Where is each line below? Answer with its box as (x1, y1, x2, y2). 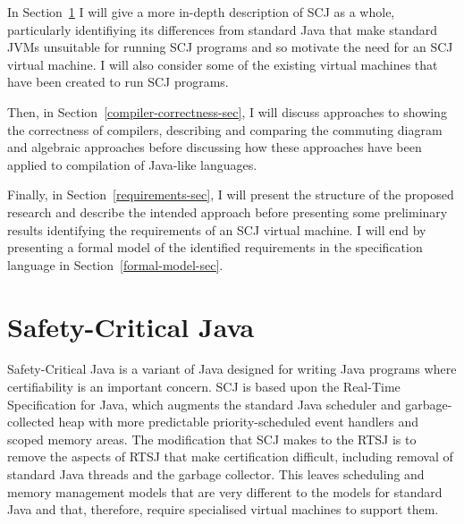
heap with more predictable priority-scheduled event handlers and (58, 412, 419, 431)
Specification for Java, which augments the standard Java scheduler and (7, 394, 401, 413)
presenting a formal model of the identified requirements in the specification (7, 238, 423, 257)
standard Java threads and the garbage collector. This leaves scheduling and (7, 465, 425, 483)
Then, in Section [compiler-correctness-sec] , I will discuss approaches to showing (7, 102, 447, 121)
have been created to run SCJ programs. (7, 72, 229, 91)
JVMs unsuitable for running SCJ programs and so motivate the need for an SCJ (7, 38, 453, 56)
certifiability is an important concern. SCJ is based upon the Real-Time (7, 377, 401, 396)
